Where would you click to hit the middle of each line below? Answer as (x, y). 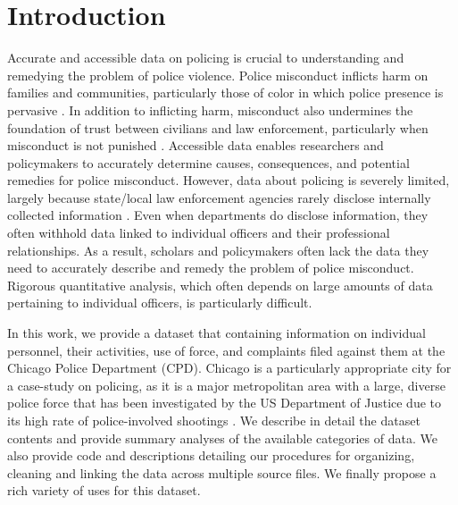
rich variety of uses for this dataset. (104, 490)
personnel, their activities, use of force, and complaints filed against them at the (226, 350)
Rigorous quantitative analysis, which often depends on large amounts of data (220, 285)
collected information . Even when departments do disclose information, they (218, 215)
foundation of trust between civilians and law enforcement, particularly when (218, 127)
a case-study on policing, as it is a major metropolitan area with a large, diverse (226, 385)
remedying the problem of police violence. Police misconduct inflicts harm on (218, 75)
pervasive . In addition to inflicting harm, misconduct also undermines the (210, 109)
